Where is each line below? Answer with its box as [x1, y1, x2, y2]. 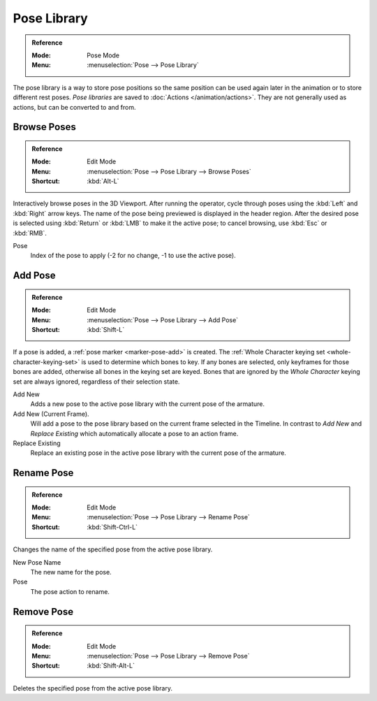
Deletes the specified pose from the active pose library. [13, 684, 172, 692]
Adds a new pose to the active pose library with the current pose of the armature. [30, 400, 265, 408]
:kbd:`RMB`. [13, 229, 47, 237]
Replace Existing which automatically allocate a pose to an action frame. [30, 429, 239, 438]
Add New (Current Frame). [13, 410, 90, 418]
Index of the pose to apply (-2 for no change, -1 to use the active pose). [30, 252, 237, 260]
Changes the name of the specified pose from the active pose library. [13, 545, 213, 554]
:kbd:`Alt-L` [87, 177, 119, 185]
